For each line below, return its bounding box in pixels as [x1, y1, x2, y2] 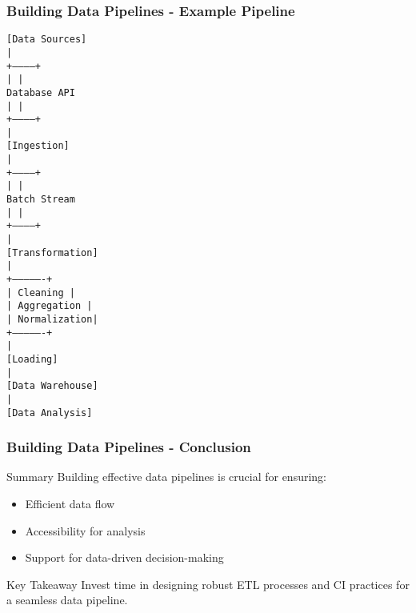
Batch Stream [6, 194, 75, 206]
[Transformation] [6, 246, 98, 258]
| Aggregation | [6, 300, 93, 312]
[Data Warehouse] [6, 380, 98, 392]
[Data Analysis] [6, 407, 93, 419]
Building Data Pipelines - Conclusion [6, 437, 251, 457]
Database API [6, 86, 75, 98]
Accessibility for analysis [25, 522, 146, 539]
